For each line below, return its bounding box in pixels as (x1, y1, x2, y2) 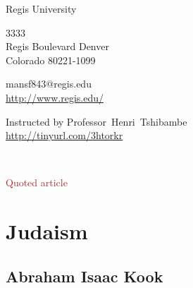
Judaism (6, 217, 88, 246)
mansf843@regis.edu (6, 76, 92, 91)
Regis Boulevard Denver (6, 39, 109, 54)
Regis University (6, 1, 77, 16)
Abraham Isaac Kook (6, 265, 163, 287)
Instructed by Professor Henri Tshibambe (6, 114, 187, 128)
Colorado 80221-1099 (6, 52, 96, 67)
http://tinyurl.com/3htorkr (6, 128, 123, 143)
